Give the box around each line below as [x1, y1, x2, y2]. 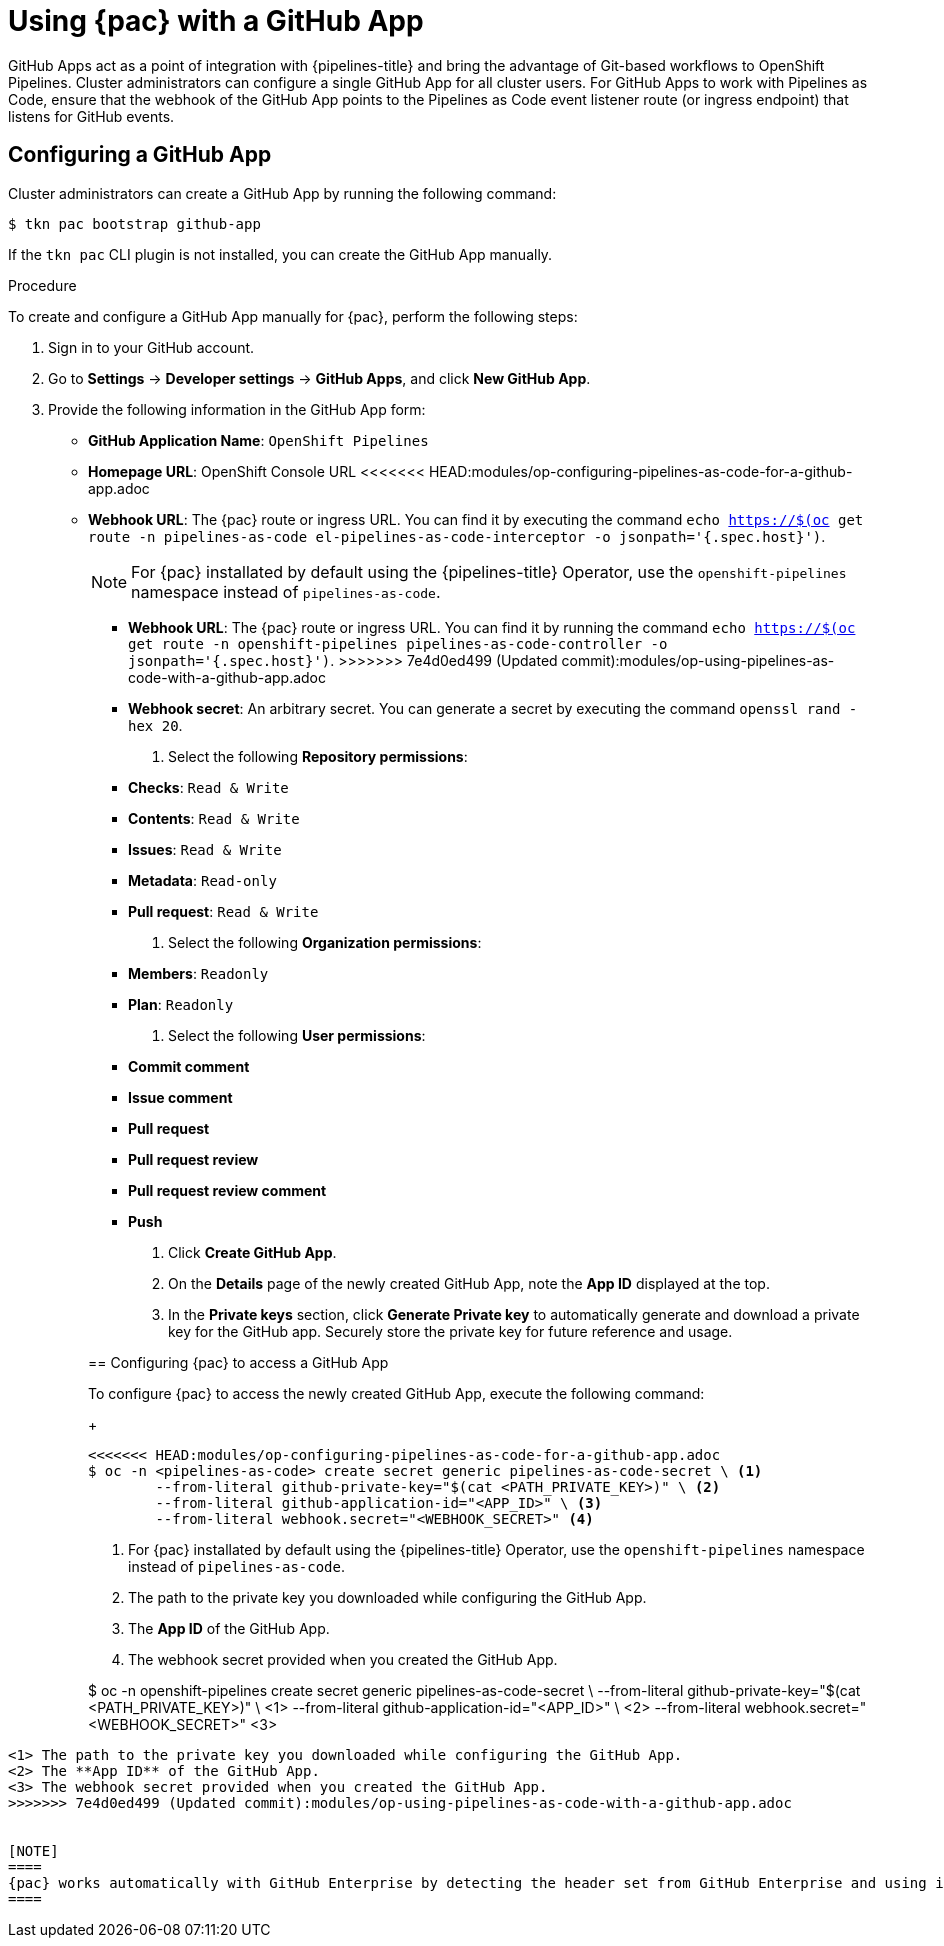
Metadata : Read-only [128, 871, 277, 889]
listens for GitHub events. [8, 107, 175, 125]
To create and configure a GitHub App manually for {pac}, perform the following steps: [8, 307, 578, 325]
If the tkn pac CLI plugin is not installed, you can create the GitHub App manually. [8, 245, 553, 263]
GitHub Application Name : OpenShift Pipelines [88, 431, 429, 449]
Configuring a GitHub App [8, 142, 272, 168]
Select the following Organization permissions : [168, 933, 482, 951]
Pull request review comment [128, 1181, 327, 1199]
